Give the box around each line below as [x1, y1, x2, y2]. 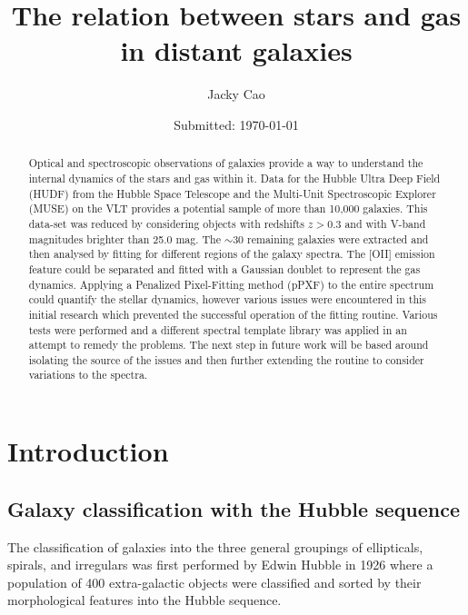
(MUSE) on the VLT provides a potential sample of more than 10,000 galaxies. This [28, 201, 428, 216]
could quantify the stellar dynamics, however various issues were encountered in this [28, 292, 427, 307]
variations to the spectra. [28, 367, 148, 382]
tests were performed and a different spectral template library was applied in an [28, 322, 407, 337]
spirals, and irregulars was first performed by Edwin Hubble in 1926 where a [7, 555, 433, 574]
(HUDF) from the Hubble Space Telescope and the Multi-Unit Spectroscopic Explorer [28, 185, 436, 201]
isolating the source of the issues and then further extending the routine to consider [28, 352, 424, 367]
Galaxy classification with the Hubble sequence [7, 494, 461, 522]
